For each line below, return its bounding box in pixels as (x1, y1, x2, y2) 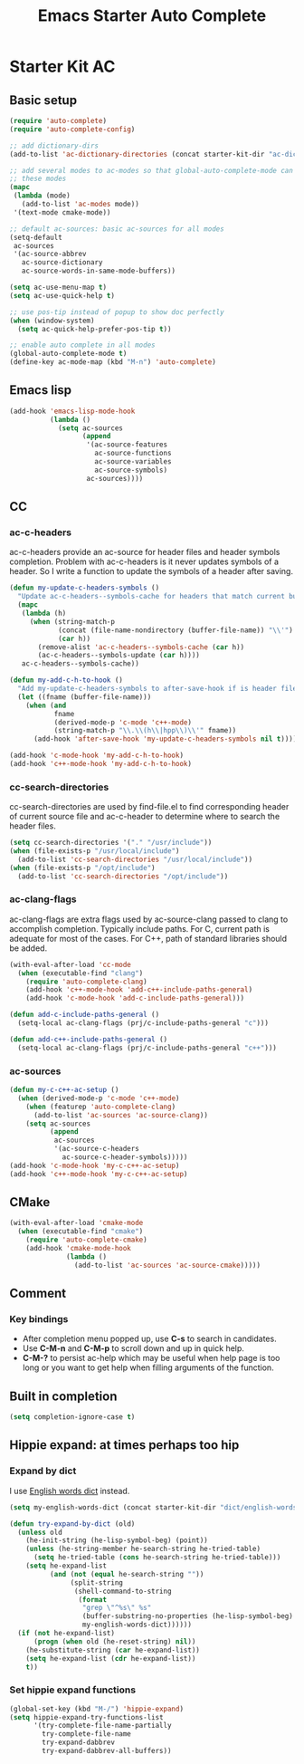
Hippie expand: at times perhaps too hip (9, 1437, 240, 1453)
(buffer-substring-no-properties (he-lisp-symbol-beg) (81, 1612, 294, 1621)
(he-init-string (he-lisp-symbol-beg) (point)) (25, 1536, 208, 1545)
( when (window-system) (9, 316, 95, 325)
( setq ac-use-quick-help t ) (9, 291, 116, 300)
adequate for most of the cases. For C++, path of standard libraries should (9, 933, 288, 944)
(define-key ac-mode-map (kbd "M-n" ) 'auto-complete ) (9, 358, 217, 367)
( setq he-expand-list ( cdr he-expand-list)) (25, 1654, 196, 1663)
